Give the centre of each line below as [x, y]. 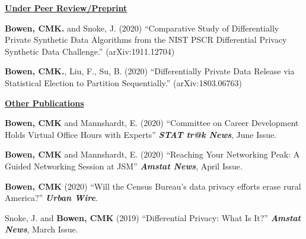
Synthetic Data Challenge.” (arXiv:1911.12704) [90, 51]
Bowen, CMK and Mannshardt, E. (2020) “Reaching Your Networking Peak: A [152, 154]
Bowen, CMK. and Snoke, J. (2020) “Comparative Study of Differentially [142, 28]
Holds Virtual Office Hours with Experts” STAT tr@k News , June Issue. [141, 134]
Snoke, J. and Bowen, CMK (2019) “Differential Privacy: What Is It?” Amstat [153, 217]
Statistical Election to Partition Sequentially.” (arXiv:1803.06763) [123, 82]
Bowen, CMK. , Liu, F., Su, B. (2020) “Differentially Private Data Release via [150, 71]
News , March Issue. [42, 229]
